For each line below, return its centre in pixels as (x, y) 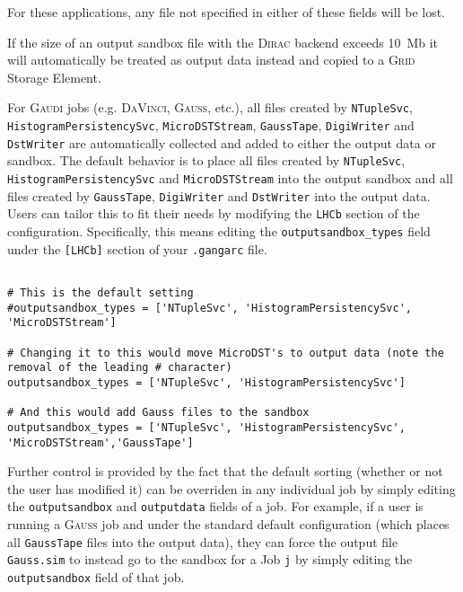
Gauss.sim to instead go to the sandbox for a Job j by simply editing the (210, 559)
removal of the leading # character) (120, 368)
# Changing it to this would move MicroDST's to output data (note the (226, 353)
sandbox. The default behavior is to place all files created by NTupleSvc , (206, 160)
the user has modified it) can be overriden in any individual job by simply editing (231, 488)
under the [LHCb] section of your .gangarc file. (137, 248)
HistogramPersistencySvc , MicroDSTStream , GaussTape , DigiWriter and (211, 125)
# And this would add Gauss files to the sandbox (158, 413)
